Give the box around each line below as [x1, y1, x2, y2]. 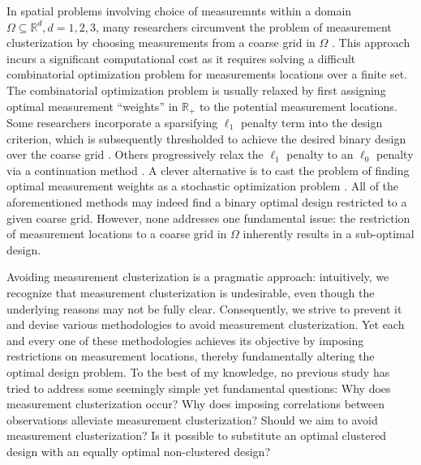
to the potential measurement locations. [200, 97, 397, 114]
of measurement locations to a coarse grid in [6, 225, 227, 242]
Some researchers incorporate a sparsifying [6, 114, 218, 131]
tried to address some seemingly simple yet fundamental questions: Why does [6, 379, 391, 396]
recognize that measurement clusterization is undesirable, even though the [6, 284, 375, 301]
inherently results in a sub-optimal [243, 225, 415, 242]
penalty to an [286, 146, 354, 163]
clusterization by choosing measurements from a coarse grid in [6, 34, 316, 51]
